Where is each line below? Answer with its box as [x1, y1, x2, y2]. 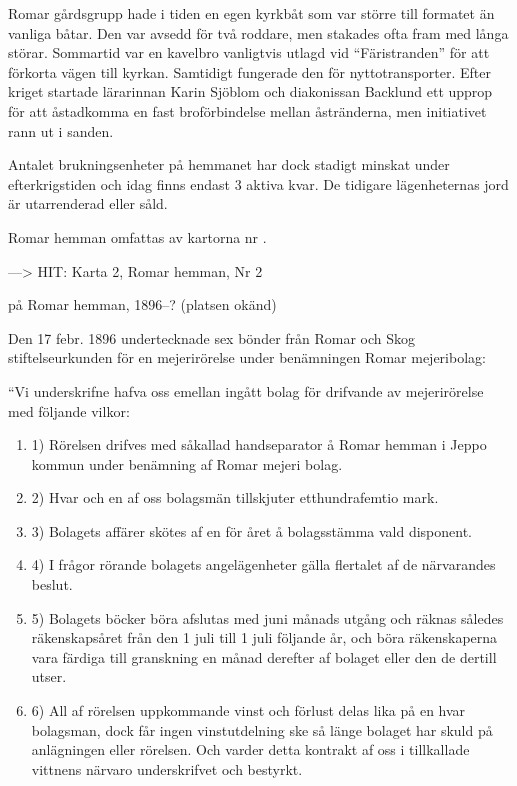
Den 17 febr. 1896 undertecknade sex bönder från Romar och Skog [8, 327, 416, 348]
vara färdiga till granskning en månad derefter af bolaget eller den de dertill [31, 646, 497, 667]
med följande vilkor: [8, 400, 130, 421]
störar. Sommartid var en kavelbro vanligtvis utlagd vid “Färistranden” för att [8, 42, 490, 63]
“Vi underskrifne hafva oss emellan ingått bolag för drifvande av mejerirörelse [8, 380, 484, 401]
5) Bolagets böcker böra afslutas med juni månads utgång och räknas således [31, 607, 504, 628]
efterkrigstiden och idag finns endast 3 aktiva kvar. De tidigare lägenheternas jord [8, 173, 509, 194]
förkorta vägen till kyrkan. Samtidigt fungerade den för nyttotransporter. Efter [8, 61, 491, 82]
